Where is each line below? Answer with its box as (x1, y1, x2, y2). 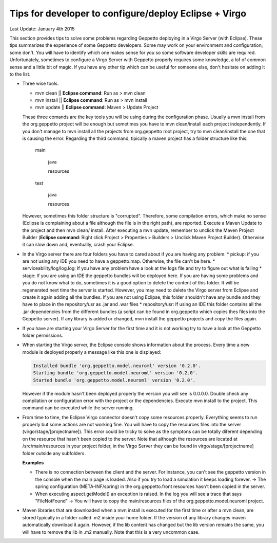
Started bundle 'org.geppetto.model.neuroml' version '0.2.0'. (33, 377, 196, 383)
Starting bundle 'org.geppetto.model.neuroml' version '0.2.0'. (33, 370, 199, 376)
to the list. (9, 71, 31, 77)
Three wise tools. (22, 80, 59, 87)
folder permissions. (22, 332, 64, 338)
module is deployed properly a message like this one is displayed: (22, 349, 162, 355)
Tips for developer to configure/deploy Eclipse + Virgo (9, 8, 246, 19)
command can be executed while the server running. (22, 405, 134, 411)
